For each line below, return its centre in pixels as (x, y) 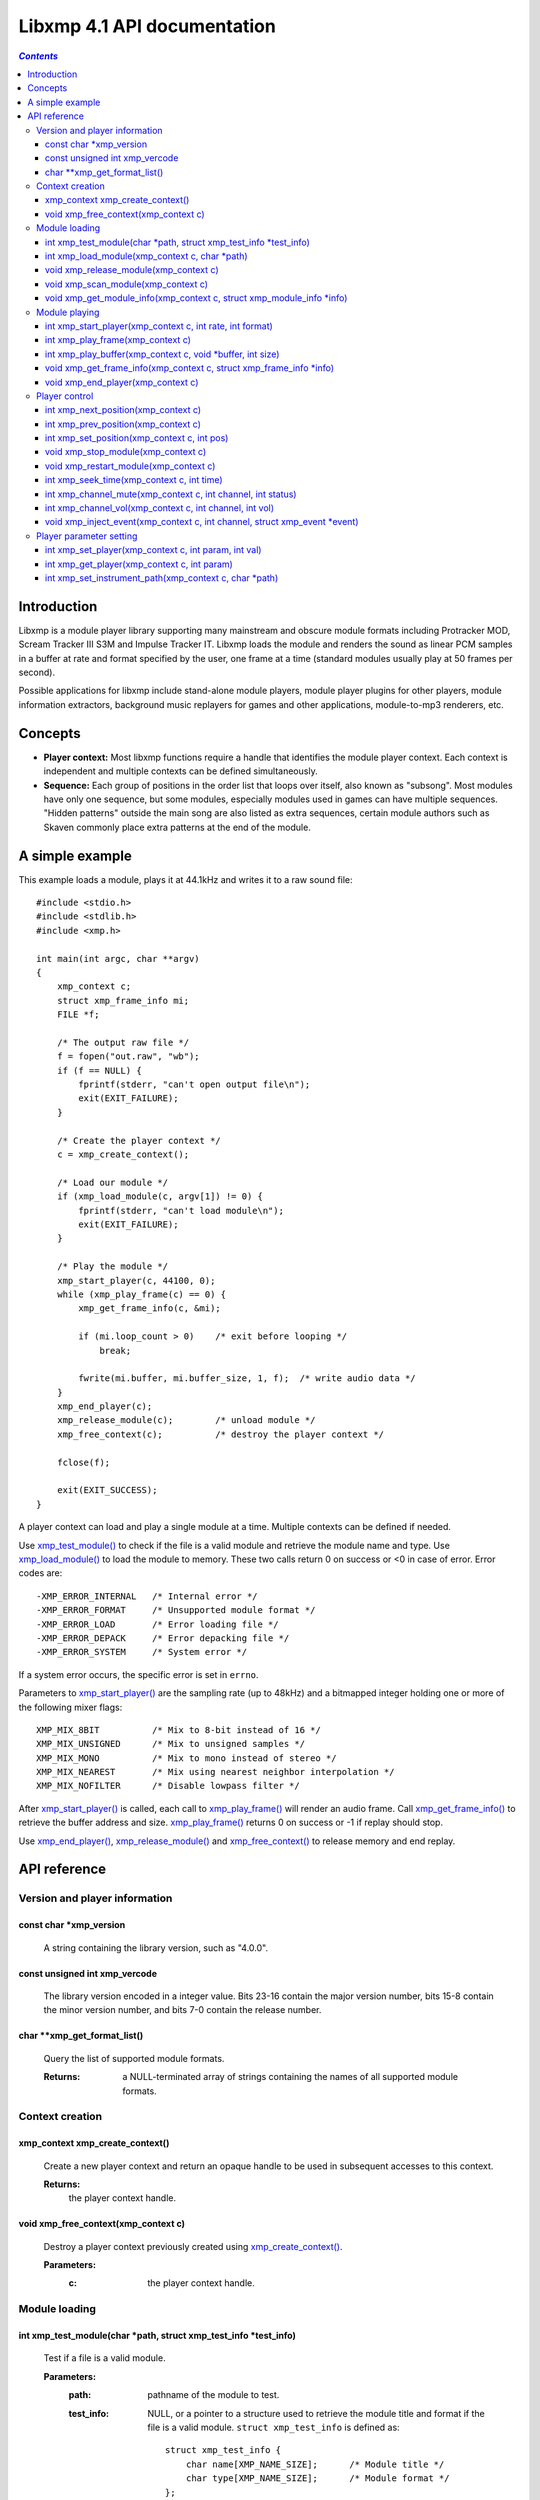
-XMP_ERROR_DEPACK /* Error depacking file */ (163, 1638)
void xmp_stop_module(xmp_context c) (126, 452)
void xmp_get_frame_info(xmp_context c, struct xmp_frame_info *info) (190, 368)
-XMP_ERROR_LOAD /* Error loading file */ (157, 1624)
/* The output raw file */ (123, 1042)
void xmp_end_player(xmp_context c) (122, 382)
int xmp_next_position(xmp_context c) (123, 410)
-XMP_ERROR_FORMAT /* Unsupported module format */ (176, 1610)
